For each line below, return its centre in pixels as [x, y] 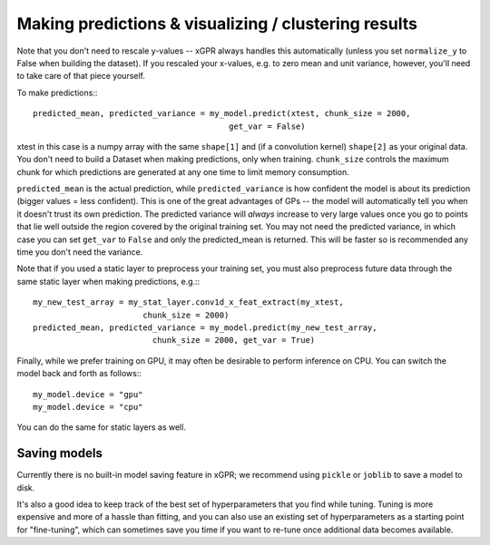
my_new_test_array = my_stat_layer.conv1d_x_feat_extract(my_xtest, [188, 302]
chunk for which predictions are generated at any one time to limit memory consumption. [183, 171]
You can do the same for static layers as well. [101, 427]
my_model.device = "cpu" [88, 407]
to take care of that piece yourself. [81, 76]
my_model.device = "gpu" [88, 394]
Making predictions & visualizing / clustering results [217, 24]
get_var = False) [267, 126]
